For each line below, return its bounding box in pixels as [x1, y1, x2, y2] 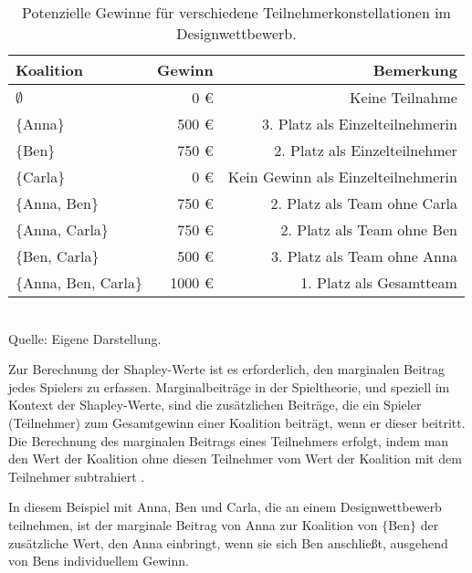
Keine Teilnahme [350, 87, 457, 108]
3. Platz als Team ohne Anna [271, 245, 457, 266]
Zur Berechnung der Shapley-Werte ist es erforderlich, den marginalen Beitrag [8, 359, 446, 379]
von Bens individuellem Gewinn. [8, 551, 189, 570]
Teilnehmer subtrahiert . [8, 466, 145, 485]
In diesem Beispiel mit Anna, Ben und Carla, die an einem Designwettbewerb [8, 497, 442, 516]
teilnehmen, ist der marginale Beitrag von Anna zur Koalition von [8, 515, 378, 534]
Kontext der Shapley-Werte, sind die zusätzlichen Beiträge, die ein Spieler [8, 395, 422, 414]
